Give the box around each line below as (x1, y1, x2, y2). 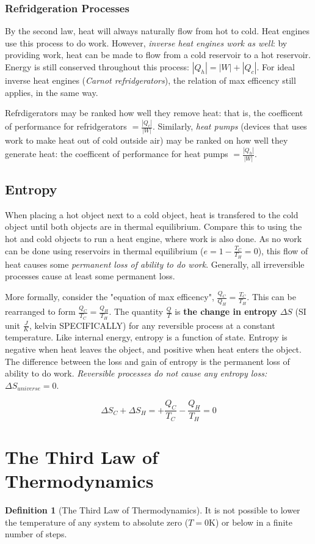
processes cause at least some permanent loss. (5, 270, 175, 282)
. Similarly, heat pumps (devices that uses (152, 120, 307, 133)
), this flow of (258, 244, 308, 257)
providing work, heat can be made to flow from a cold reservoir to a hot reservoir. (5, 48, 311, 61)
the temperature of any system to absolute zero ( (5, 515, 189, 528)
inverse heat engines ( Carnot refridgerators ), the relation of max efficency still (5, 74, 296, 86)
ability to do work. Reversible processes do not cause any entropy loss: (5, 367, 267, 380)
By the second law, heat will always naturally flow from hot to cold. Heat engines (5, 24, 310, 37)
